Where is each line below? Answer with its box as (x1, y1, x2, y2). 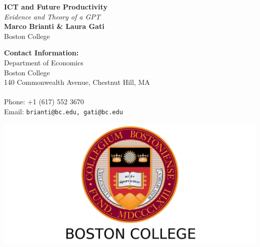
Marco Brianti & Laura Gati (4, 21, 104, 31)
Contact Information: (4, 47, 79, 58)
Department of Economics (4, 57, 83, 67)
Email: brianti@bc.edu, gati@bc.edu (4, 106, 123, 116)
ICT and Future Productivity (4, 1, 107, 11)
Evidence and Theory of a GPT (4, 11, 100, 21)
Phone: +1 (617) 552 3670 (4, 96, 84, 107)
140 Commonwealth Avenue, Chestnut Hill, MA (4, 77, 150, 87)
